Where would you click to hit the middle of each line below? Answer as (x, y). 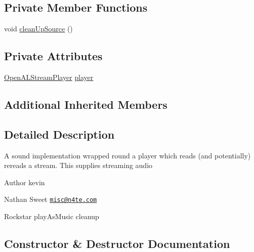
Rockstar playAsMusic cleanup (52, 216)
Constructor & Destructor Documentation (117, 243)
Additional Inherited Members (86, 104)
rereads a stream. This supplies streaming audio (78, 165)
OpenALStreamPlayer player (49, 77)
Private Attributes (53, 56)
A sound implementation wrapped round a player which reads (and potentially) (128, 155)
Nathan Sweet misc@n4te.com (51, 199)
